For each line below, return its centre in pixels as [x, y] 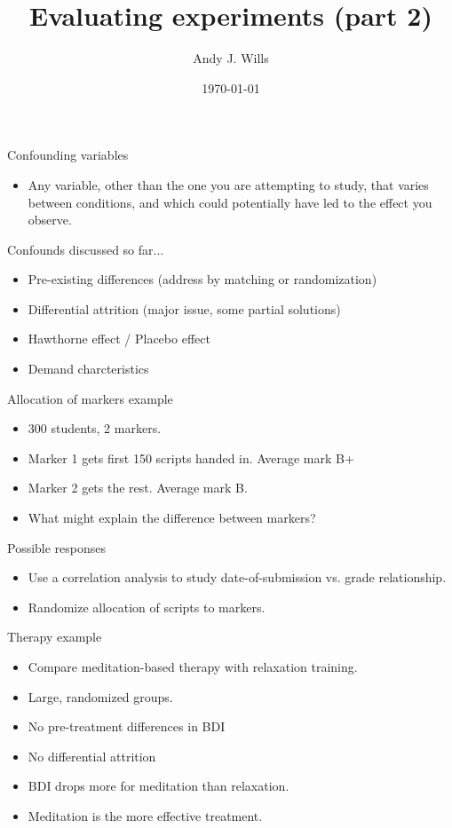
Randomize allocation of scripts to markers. [147, 607]
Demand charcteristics [88, 369]
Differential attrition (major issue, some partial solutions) [184, 308]
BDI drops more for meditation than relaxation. [159, 786]
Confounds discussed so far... [86, 249]
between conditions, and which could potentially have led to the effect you [230, 202]
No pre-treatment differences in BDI [127, 726]
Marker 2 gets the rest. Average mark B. [138, 488]
